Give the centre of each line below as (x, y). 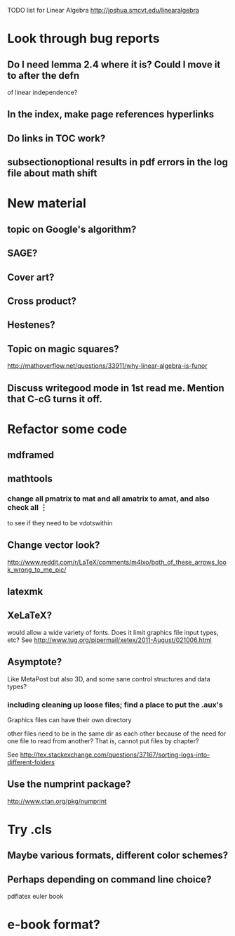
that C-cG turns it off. (55, 399)
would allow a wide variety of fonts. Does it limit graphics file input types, (113, 632)
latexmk (25, 591)
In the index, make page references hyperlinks (111, 114)
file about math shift (52, 173)
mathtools (30, 479)
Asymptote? (35, 662)
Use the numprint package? (69, 784)
